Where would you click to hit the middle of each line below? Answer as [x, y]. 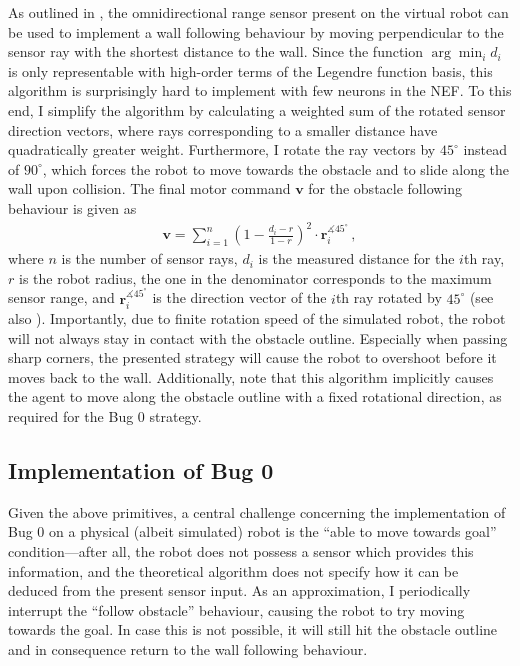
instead [485, 149]
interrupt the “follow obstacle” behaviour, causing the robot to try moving [236, 609]
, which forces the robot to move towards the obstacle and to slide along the [276, 168]
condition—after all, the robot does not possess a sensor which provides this [241, 551]
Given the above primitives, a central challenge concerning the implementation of [257, 511]
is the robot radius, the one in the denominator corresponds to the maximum [255, 277]
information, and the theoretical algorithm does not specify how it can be [233, 570]
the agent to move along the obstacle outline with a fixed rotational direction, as [255, 396]
